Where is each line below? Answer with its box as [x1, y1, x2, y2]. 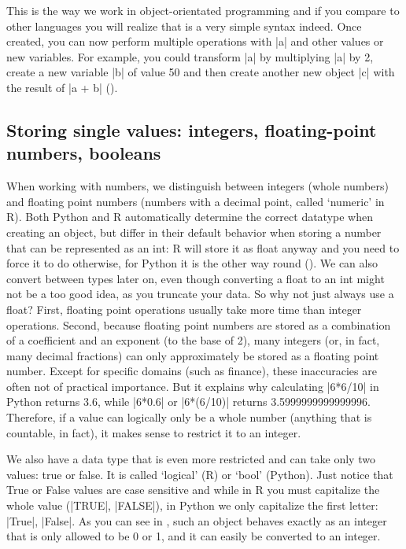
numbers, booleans [6, 141, 161, 165]
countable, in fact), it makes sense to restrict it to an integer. [6, 424, 301, 440]
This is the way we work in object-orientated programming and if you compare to [6, 2, 400, 18]
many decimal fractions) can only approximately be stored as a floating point [6, 347, 379, 363]
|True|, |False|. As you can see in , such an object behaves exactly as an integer [6, 512, 387, 529]
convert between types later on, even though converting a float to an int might [6, 270, 385, 286]
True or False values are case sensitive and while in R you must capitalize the [6, 481, 380, 498]
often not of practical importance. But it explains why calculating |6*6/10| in [6, 378, 379, 394]
